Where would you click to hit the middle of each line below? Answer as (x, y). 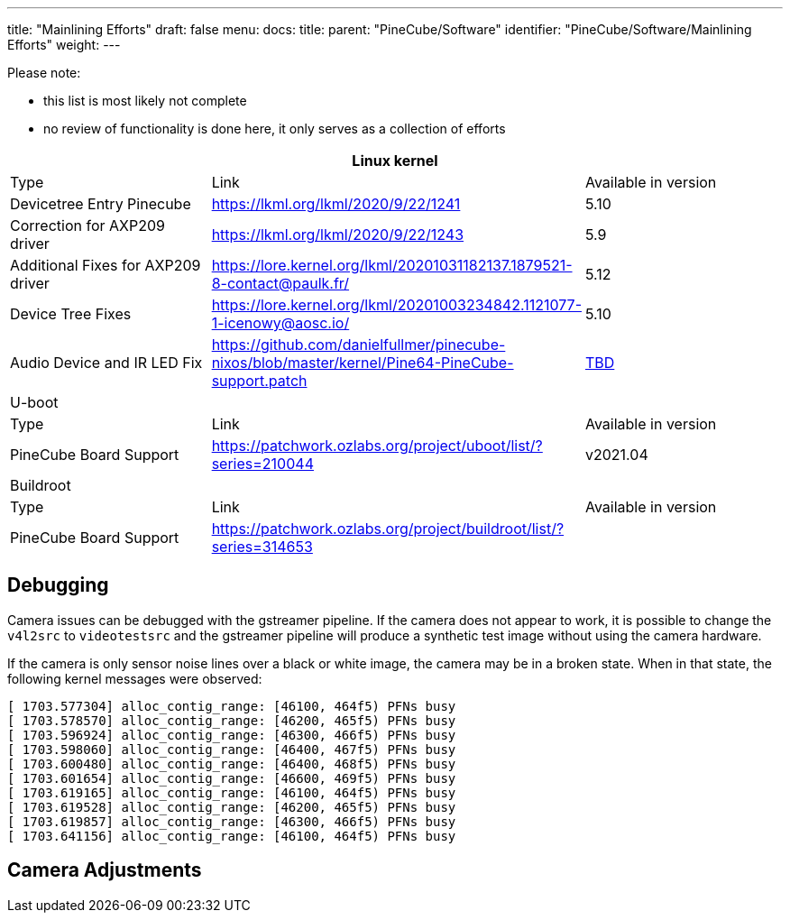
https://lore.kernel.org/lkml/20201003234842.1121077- (396, 305)
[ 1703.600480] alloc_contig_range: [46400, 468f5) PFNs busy (232, 764)
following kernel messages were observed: (135, 678)
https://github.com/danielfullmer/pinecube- (358, 345)
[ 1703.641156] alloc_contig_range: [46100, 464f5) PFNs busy (232, 836)
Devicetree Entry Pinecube (101, 204)
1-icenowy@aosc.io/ (280, 323)
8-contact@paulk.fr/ (280, 283)
